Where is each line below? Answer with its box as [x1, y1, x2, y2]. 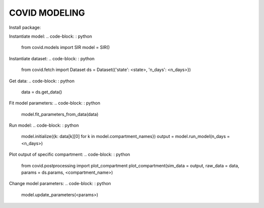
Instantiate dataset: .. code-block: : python [9, 55, 95, 61]
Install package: [9, 24, 41, 30]
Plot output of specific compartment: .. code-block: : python [9, 152, 131, 158]
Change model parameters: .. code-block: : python [9, 181, 111, 186]
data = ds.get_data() [21, 89, 62, 95]
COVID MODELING [9, 7, 85, 18]
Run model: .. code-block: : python [9, 122, 79, 128]
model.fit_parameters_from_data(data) [21, 111, 99, 117]
